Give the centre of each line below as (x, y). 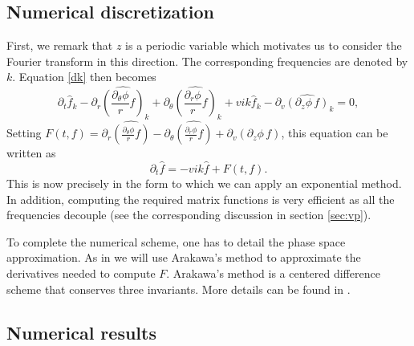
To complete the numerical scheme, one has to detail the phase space (176, 241)
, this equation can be (335, 133)
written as (31, 153)
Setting (24, 133)
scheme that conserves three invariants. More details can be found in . (179, 289)
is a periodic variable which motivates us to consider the (264, 45)
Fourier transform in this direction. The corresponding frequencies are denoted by (207, 61)
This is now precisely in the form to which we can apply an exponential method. (204, 183)
